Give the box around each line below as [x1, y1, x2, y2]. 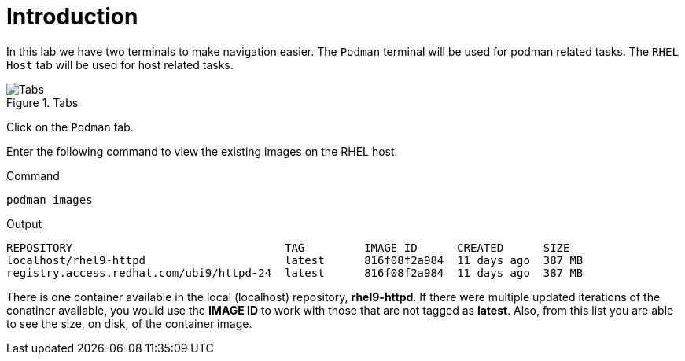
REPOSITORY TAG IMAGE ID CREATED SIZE [6, 241, 570, 254]
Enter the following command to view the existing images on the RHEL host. [6, 144, 398, 158]
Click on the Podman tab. [6, 120, 134, 134]
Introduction [6, 3, 138, 30]
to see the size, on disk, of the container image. [6, 316, 252, 330]
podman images [6, 193, 93, 206]
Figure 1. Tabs [6, 95, 79, 109]
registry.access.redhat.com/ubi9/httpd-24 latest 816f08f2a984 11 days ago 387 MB [6, 266, 584, 279]
